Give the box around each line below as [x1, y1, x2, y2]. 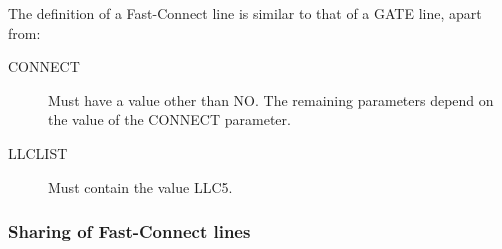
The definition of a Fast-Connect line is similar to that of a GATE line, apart [8, 3, 482, 23]
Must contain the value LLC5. [48, 176, 233, 197]
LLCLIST [8, 142, 68, 163]
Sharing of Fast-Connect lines [8, 219, 251, 244]
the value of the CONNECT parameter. [48, 109, 291, 130]
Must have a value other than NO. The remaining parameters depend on [48, 89, 494, 110]
